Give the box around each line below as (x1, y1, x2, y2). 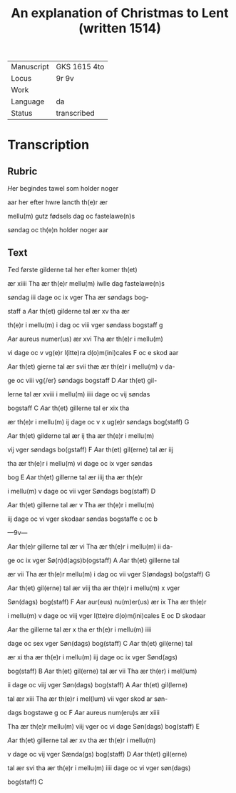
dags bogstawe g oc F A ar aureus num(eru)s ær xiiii (7, 709, 160, 717)
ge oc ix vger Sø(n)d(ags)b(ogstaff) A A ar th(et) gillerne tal (7, 556, 180, 564)
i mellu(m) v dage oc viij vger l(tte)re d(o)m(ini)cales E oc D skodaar (7, 612, 206, 619)
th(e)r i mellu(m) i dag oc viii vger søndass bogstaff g (7, 321, 163, 329)
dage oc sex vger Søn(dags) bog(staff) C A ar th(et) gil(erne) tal (7, 639, 193, 647)
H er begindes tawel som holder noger (7, 184, 119, 193)
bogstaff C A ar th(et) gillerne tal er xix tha (7, 404, 130, 412)
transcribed (56, 109, 95, 119)
